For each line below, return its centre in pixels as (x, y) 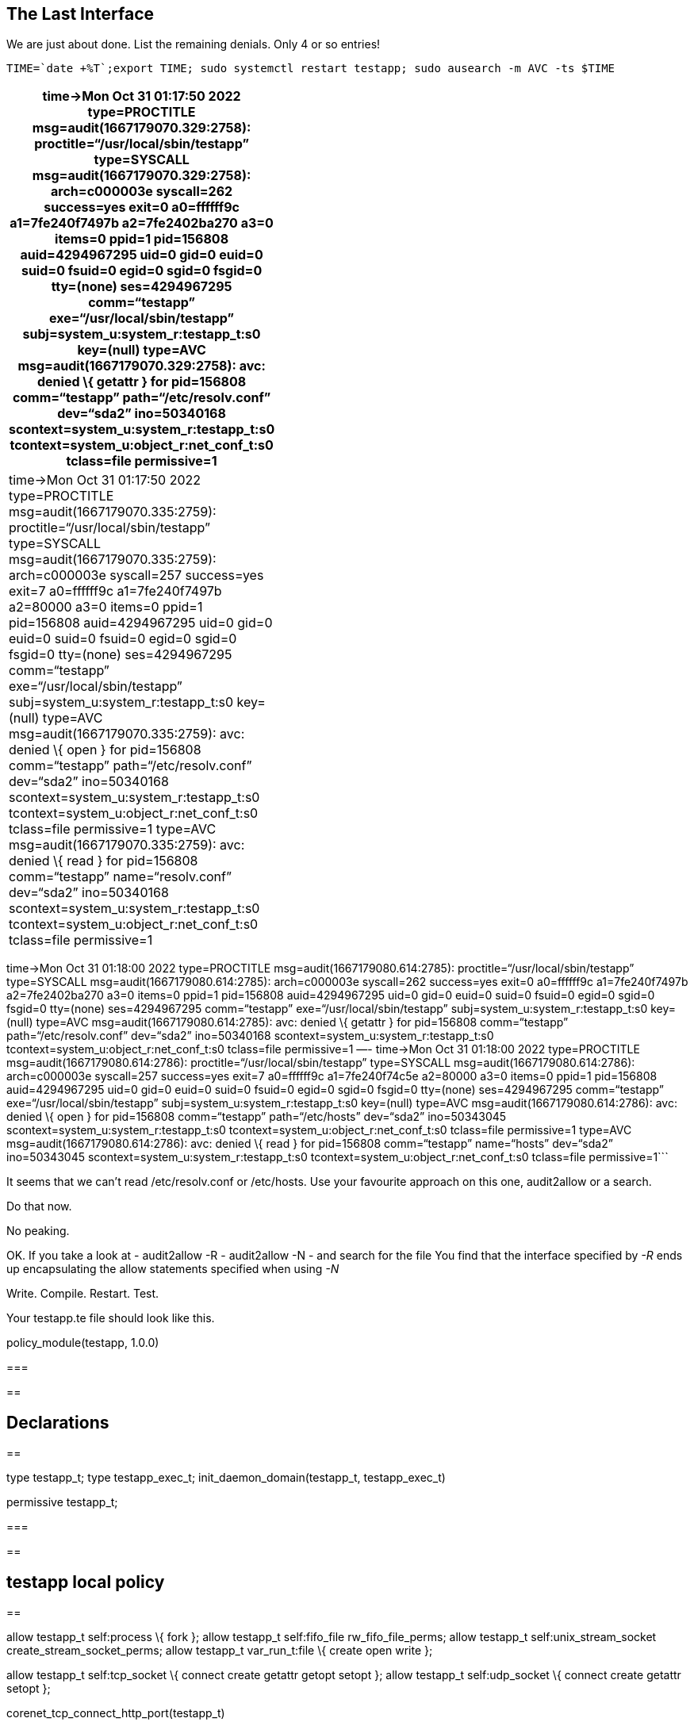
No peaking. (38, 1231)
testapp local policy (86, 1582)
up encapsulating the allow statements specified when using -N (173, 1269)
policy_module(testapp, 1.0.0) (83, 1343)
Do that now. (39, 1206)
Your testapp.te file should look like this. (111, 1318)
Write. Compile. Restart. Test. (83, 1294)
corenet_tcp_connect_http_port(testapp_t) (116, 1713)
